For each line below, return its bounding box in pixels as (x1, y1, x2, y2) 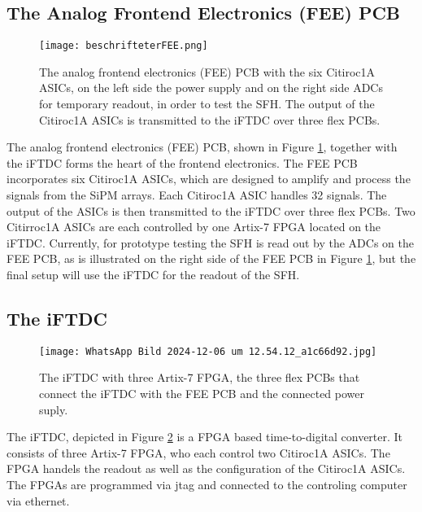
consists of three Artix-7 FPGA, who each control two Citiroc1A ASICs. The (7, 444, 390, 461)
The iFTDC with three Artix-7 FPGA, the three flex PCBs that (39, 369, 360, 386)
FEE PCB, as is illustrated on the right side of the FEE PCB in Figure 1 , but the (7, 250, 416, 267)
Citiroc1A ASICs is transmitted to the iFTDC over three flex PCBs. (39, 111, 381, 128)
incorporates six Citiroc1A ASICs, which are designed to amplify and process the (7, 170, 411, 187)
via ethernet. (7, 492, 70, 509)
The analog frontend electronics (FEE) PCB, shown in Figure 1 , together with (7, 138, 398, 155)
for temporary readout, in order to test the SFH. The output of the (39, 95, 375, 112)
